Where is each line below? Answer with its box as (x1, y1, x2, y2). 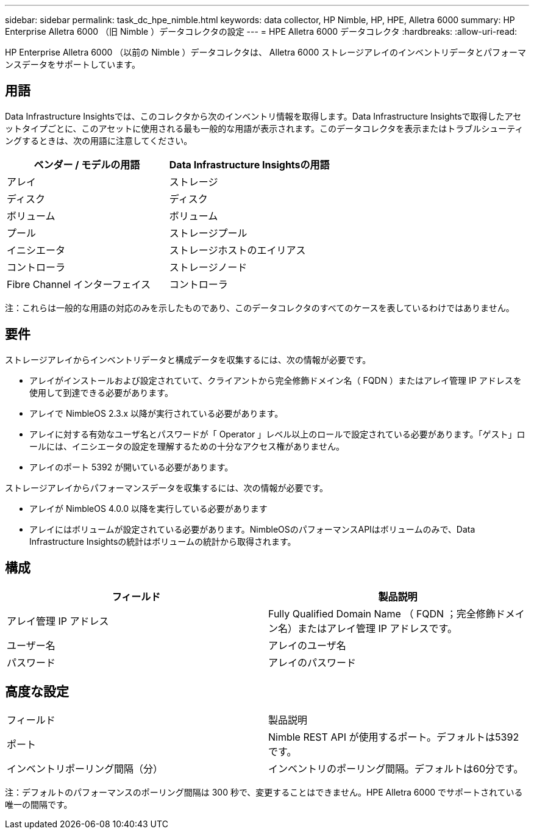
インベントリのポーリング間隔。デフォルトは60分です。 (268, 763, 524, 775)
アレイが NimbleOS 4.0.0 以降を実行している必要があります (29, 503, 268, 514)
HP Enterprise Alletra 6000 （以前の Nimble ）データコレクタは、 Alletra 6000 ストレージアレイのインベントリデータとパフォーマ (5, 47, 526, 57)
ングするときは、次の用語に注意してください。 (5, 135, 193, 146)
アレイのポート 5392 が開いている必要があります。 (29, 461, 233, 472)
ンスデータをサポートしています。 (5, 59, 140, 70)
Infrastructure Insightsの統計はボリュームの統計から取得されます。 (29, 536, 296, 547)
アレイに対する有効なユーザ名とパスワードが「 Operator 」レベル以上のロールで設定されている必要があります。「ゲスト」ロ (29, 428, 525, 439)
